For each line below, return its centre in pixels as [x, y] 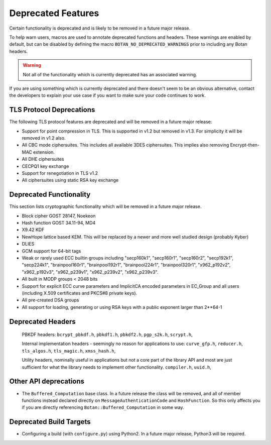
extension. [44, 152]
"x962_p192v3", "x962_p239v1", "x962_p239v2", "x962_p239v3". [90, 272]
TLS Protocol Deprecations [52, 110]
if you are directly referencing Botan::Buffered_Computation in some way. [103, 407]
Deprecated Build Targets [50, 422]
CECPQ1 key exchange [45, 166]
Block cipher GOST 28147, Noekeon [59, 215]
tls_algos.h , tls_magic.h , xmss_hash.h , [69, 351]
